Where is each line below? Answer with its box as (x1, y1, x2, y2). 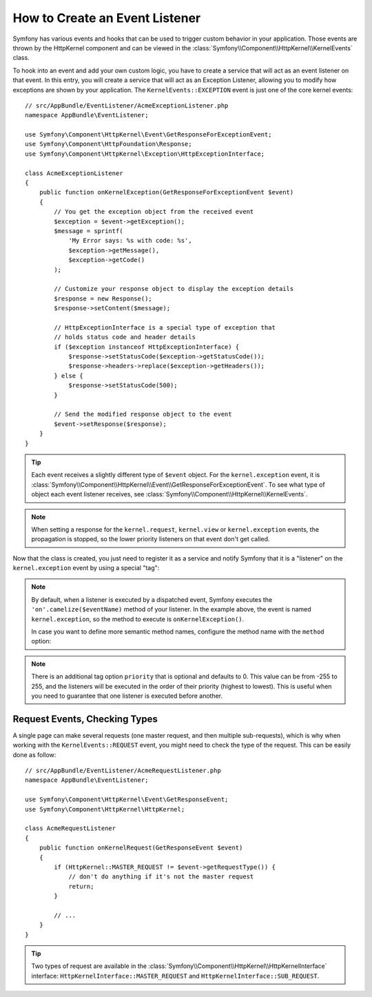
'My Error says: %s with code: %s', (68, 236, 192, 245)
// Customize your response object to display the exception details (54, 285, 294, 293)
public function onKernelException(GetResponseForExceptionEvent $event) (39, 188, 294, 197)
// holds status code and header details (54, 333, 196, 341)
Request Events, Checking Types (12, 713, 158, 725)
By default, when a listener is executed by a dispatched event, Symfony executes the (31, 595, 273, 603)
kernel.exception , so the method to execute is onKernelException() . (31, 614, 245, 623)
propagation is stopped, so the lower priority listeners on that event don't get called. (31, 535, 270, 543)
